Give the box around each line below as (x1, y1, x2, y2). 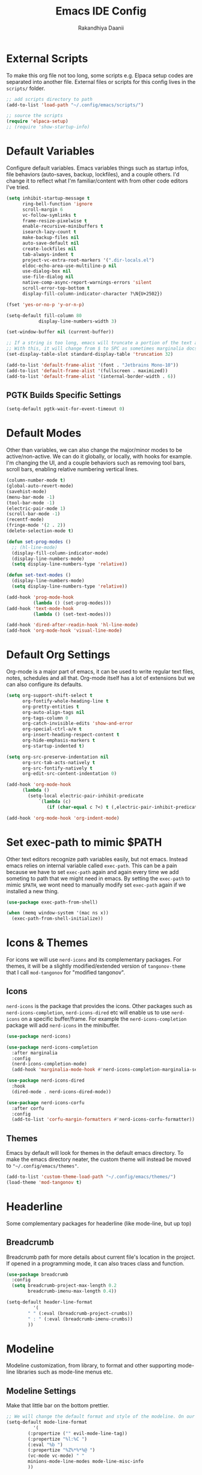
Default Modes (6, 426, 82, 440)
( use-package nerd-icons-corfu (6, 1099, 85, 1106)
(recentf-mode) (6, 516, 44, 523)
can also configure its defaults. (6, 681, 83, 688)
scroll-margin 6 (22, 207, 63, 213)
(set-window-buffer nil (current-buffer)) (6, 329, 114, 335)
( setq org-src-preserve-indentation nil (6, 754, 109, 760)
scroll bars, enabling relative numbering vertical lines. (6, 466, 139, 473)
